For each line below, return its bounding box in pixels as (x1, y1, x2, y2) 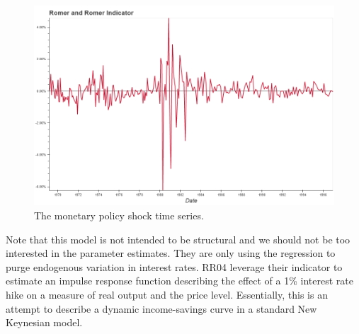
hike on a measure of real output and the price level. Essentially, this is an (6, 287, 328, 301)
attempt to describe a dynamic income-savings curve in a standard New (6, 301, 317, 316)
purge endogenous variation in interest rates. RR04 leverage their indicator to (6, 259, 343, 274)
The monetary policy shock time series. (34, 207, 204, 222)
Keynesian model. (6, 315, 83, 330)
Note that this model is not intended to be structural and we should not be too (6, 231, 351, 246)
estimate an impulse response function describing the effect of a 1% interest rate (6, 273, 353, 288)
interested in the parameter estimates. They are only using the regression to (6, 246, 336, 260)
